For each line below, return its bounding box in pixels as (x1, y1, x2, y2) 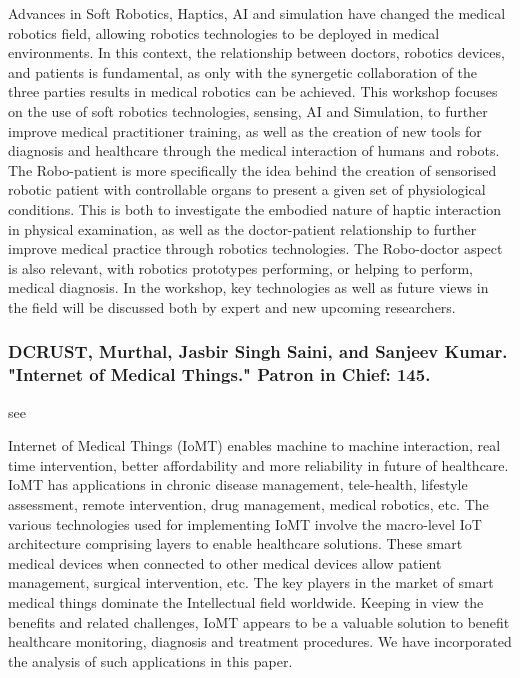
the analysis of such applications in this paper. (8, 650, 293, 671)
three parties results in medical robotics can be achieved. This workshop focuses (8, 81, 498, 102)
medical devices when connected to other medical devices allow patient (8, 552, 442, 573)
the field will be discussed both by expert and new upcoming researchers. (8, 296, 456, 317)
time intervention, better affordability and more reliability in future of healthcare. (8, 454, 509, 475)
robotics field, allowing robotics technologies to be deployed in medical (8, 22, 440, 43)
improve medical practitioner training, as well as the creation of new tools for (8, 120, 482, 141)
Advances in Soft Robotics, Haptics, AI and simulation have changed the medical (8, 3, 506, 23)
